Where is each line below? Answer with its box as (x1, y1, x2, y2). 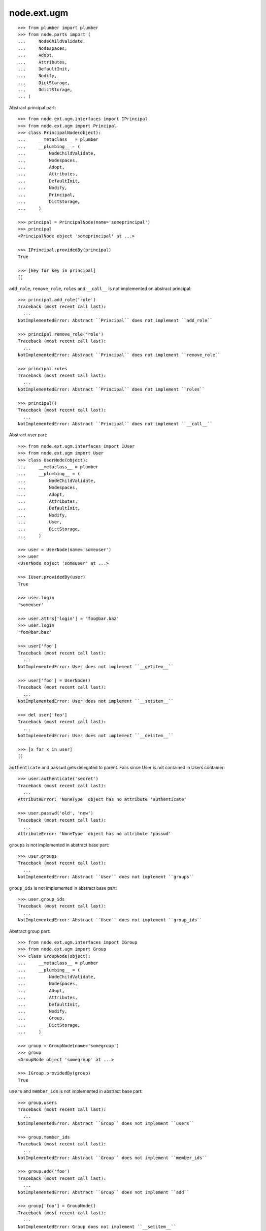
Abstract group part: (9, 928, 51, 934)
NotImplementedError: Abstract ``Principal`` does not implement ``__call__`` (18, 421, 213, 427)
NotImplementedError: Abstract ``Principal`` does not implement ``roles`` (18, 387, 205, 392)
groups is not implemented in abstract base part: (9, 842, 109, 848)
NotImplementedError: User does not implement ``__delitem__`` (18, 733, 174, 739)
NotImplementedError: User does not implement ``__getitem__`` (18, 664, 174, 670)
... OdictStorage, (18, 87, 73, 93)
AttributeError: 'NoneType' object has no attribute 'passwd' (18, 831, 171, 837)
